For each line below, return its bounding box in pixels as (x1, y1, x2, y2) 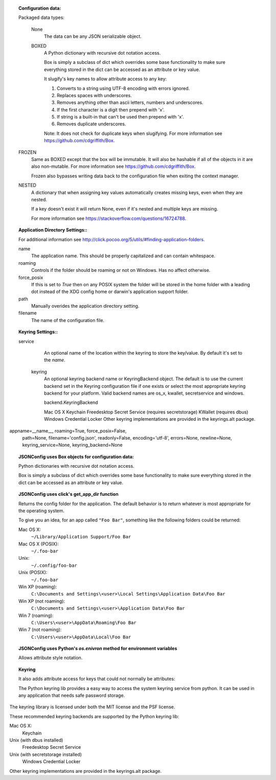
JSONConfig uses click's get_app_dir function (18, 491, 119, 497)
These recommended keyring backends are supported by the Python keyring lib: (9, 713, 179, 719)
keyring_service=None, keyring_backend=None (22, 442, 123, 448)
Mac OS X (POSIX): (18, 541, 59, 547)
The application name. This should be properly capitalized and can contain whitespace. (31, 253, 216, 259)
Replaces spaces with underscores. (57, 92, 132, 98)
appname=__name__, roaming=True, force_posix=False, (9, 427, 127, 434)
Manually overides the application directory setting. (31, 303, 140, 309)
